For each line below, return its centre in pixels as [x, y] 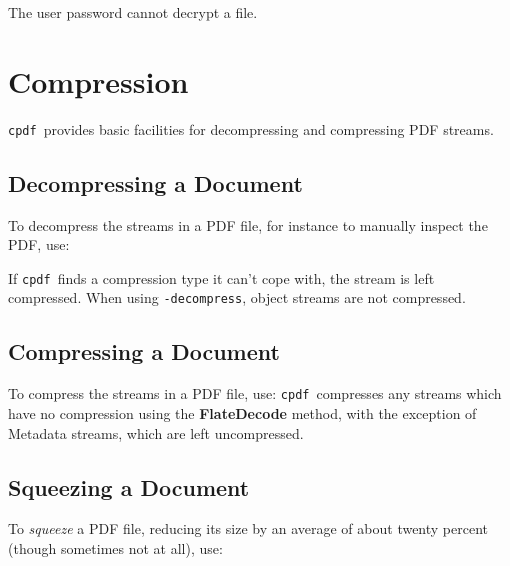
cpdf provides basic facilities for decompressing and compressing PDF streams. [251, 128]
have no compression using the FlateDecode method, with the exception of [242, 412]
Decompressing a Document [155, 182]
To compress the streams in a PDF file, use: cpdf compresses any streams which [255, 393]
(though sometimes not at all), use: [115, 547]
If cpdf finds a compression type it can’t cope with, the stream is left [221, 277]
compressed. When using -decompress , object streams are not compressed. [237, 297]
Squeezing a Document [129, 486]
